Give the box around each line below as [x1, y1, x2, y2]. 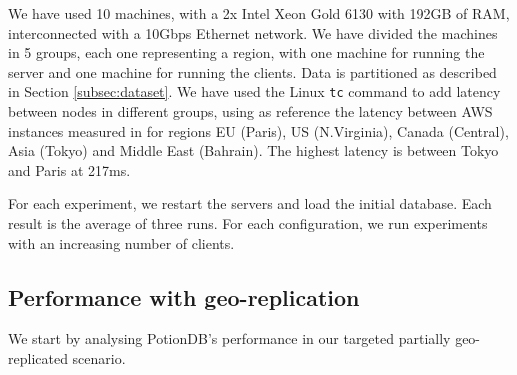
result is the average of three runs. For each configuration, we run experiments [8, 213, 488, 233]
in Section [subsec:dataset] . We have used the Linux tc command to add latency [8, 81, 501, 102]
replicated [8, 347, 68, 368]
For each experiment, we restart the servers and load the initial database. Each [8, 193, 492, 214]
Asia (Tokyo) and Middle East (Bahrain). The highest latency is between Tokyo [8, 140, 499, 161]
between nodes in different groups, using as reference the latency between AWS [8, 101, 493, 122]
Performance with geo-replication [8, 281, 360, 312]
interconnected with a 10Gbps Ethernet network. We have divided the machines [8, 22, 498, 43]
